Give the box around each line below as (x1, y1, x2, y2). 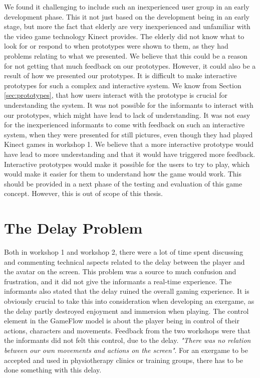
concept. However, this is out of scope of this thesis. (4, 188, 163, 199)
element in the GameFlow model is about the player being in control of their (4, 315, 239, 326)
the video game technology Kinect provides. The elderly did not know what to (4, 31, 244, 41)
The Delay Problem (4, 218, 143, 238)
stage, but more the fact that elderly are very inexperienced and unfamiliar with (4, 21, 250, 32)
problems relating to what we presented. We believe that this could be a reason (4, 50, 247, 61)
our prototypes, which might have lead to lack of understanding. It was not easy (4, 109, 250, 120)
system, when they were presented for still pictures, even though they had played (4, 129, 253, 139)
